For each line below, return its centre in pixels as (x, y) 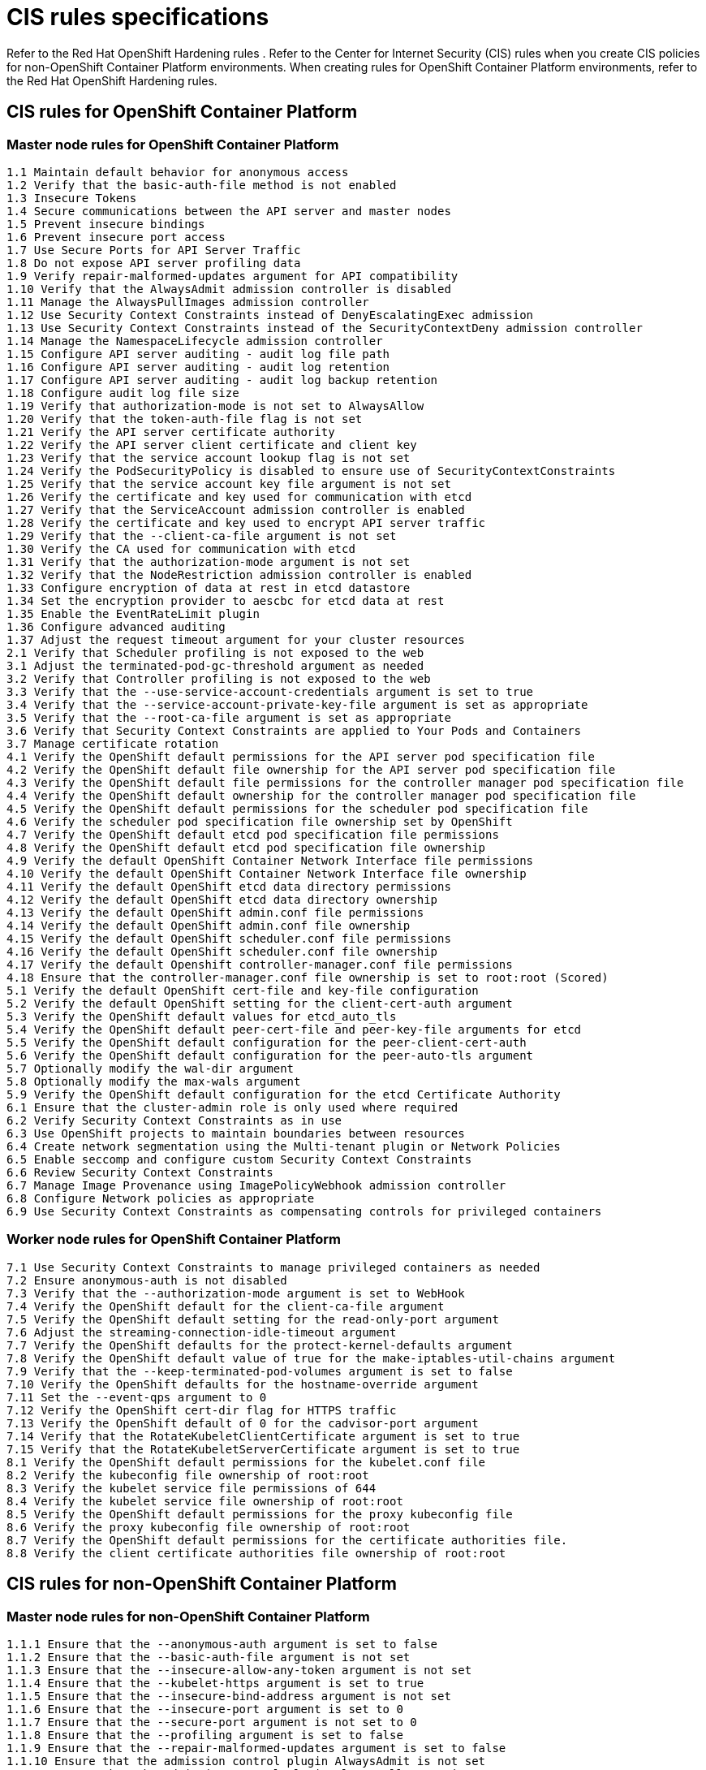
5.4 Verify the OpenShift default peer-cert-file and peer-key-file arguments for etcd (294, 1029)
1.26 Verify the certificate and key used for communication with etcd (239, 496)
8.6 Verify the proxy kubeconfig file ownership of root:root (209, 1527)
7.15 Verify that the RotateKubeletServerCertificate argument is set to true (263, 1449)
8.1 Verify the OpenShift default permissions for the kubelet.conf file (246, 1462)
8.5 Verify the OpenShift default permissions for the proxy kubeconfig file (260, 1514)
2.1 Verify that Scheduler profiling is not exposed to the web (215, 652)
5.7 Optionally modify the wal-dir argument (151, 1068)
